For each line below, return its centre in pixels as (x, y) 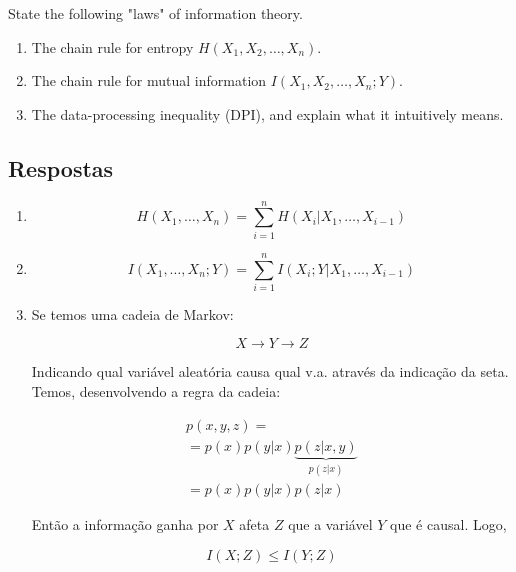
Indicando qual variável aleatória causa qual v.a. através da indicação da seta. (270, 371)
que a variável (330, 524)
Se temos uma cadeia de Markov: (132, 313)
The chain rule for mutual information (149, 80)
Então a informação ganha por (125, 524)
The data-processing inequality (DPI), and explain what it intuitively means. (267, 113)
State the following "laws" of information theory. (155, 13)
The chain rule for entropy (112, 46)
